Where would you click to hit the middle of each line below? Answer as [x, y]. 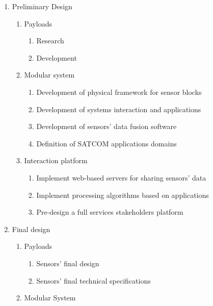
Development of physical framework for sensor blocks [119, 92]
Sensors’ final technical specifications [94, 280]
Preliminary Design [42, 6]
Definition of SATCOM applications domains [107, 143]
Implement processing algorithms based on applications [123, 195]
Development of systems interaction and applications [119, 109]
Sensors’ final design [68, 263]
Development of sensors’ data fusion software [107, 126]
